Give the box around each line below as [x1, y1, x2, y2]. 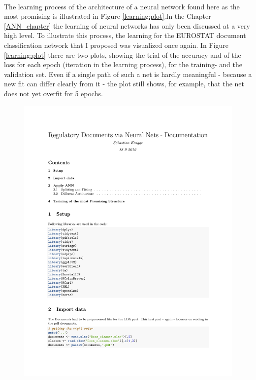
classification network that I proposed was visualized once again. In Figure [4, 39, 229, 50]
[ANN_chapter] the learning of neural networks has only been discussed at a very [4, 20, 250, 31]
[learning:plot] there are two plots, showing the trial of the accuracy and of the [4, 49, 241, 60]
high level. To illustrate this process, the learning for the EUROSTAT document [4, 30, 246, 40]
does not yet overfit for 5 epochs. [4, 88, 103, 98]
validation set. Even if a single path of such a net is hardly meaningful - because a [4, 69, 252, 79]
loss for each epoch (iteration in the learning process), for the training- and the [4, 59, 242, 70]
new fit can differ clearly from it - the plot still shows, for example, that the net [4, 78, 245, 89]
